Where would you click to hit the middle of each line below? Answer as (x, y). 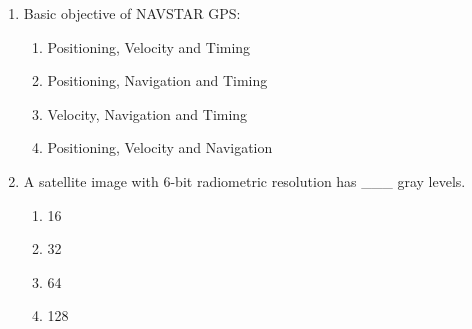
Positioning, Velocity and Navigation (160, 147)
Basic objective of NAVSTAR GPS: (132, 13)
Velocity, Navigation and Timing (147, 113)
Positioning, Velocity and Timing (149, 46)
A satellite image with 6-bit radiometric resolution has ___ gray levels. (244, 180)
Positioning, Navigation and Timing (157, 80)
